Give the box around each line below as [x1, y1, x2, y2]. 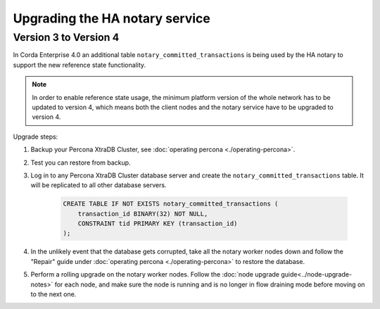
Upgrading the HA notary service [13, 11, 210, 26]
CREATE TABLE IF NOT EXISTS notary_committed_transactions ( [63, 200, 279, 208]
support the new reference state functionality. [13, 61, 146, 69]
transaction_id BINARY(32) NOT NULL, [77, 210, 208, 217]
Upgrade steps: [13, 132, 58, 141]
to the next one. [30, 290, 77, 298]
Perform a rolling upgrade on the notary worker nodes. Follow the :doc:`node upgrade [30, 270, 280, 279]
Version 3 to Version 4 [13, 31, 120, 44]
